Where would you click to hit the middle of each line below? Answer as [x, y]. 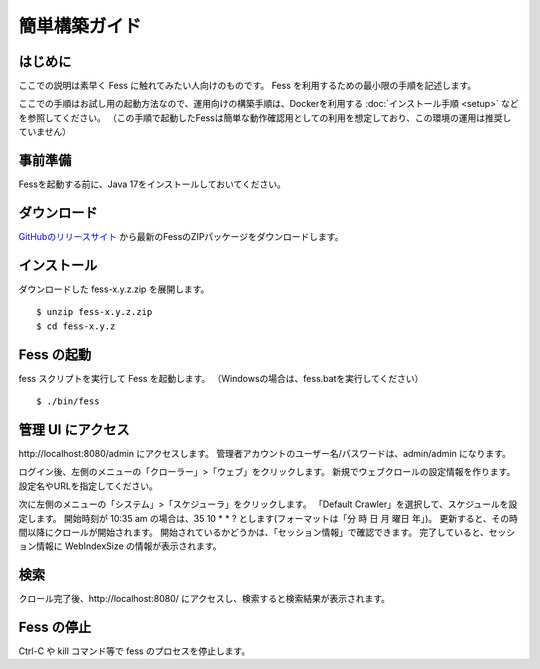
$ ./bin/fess [68, 401]
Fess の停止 [55, 627]
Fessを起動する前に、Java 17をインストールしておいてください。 [152, 184]
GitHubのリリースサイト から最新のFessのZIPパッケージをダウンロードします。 [181, 237]
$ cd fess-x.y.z [76, 326]
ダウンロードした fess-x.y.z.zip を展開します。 [114, 289]
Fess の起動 [55, 354]
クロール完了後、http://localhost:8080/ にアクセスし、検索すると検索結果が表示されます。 [204, 599]
